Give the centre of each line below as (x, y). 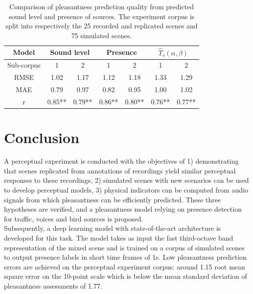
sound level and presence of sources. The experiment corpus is (102, 16)
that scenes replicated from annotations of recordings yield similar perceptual (120, 170)
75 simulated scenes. (102, 35)
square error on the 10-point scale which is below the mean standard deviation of (126, 276)
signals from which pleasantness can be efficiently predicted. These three (113, 199)
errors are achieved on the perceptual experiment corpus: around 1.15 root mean (125, 266)
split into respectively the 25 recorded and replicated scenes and (102, 26)
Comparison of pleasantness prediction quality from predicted (102, 6)
